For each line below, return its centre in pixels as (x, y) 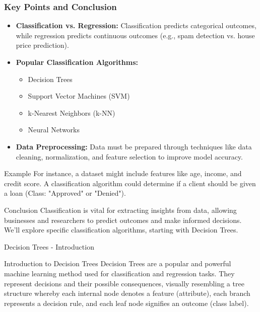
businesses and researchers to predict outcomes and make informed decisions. (123, 220)
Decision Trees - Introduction (49, 246)
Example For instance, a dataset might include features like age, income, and (123, 173)
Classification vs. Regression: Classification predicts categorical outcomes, (136, 25)
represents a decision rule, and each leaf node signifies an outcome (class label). (126, 303)
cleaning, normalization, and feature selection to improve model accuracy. (129, 156)
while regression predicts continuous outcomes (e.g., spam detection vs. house (135, 35)
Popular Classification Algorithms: (77, 62)
